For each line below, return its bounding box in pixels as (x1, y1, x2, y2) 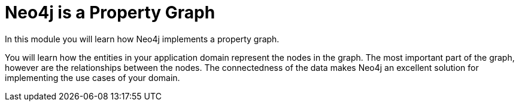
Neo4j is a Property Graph (5, 2, 216, 23)
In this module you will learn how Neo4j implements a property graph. (5, 33, 280, 44)
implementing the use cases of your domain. (5, 72, 180, 83)
